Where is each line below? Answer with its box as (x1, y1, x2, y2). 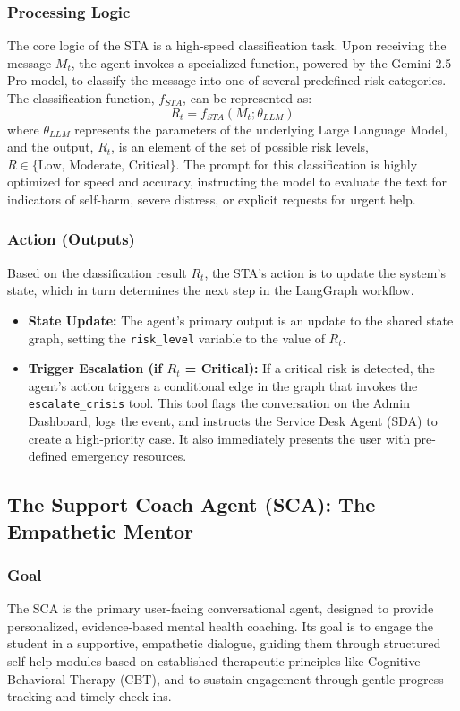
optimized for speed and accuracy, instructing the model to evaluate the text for (7, 172, 447, 191)
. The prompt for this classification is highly (175, 154, 418, 173)
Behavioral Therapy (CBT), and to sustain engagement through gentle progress (7, 669, 444, 688)
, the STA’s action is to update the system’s (204, 263, 446, 282)
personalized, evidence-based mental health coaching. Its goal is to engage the (7, 616, 433, 635)
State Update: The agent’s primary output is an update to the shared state (28, 310, 454, 329)
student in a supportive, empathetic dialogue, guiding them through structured (7, 634, 441, 653)
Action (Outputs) (7, 228, 135, 250)
